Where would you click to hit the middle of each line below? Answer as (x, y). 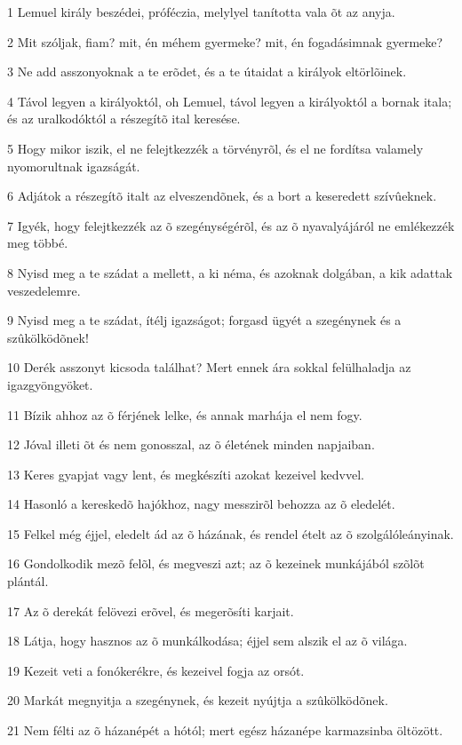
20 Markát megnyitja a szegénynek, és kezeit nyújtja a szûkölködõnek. (198, 700)
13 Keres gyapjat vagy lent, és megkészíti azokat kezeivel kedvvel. (186, 474)
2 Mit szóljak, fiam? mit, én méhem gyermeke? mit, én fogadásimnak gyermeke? (225, 41)
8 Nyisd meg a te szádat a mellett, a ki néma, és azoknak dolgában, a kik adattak (230, 272)
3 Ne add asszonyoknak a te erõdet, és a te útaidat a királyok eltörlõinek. (207, 71)
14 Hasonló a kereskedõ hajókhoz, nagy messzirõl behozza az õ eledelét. (201, 504)
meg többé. (38, 243)
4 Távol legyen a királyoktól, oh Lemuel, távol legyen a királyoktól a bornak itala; (230, 101)
